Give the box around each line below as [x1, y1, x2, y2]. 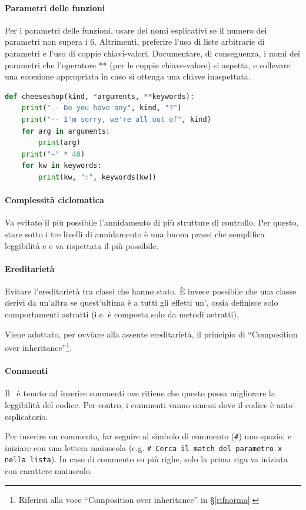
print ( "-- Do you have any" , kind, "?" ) [21, 104, 182, 112]
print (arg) [38, 138, 81, 147]
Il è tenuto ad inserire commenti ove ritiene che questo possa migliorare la [5, 387, 275, 399]
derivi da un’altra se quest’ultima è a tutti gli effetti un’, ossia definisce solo [5, 296, 278, 309]
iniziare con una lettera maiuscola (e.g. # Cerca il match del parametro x [5, 441, 282, 453]
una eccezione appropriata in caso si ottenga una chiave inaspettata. [5, 70, 251, 82]
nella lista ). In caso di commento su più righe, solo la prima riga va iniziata [5, 453, 288, 465]
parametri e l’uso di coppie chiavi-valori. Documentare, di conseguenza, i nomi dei [5, 47, 300, 59]
